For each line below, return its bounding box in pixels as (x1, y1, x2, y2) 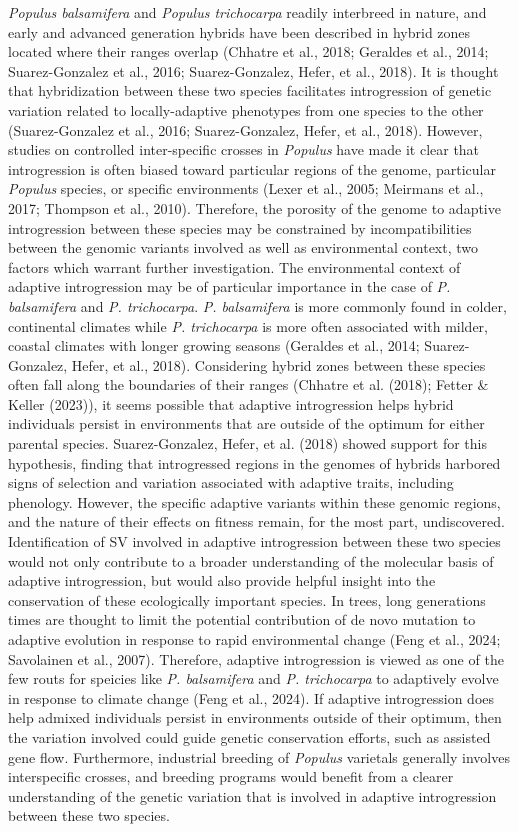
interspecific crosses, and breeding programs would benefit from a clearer (8, 766, 454, 787)
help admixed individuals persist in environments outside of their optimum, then (8, 707, 502, 728)
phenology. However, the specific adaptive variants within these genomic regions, (8, 491, 501, 512)
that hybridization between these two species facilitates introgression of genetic (8, 80, 492, 101)
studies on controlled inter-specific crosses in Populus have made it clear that (8, 139, 480, 160)
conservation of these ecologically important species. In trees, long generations (8, 589, 486, 610)
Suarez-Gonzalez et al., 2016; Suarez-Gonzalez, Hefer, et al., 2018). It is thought (8, 60, 499, 81)
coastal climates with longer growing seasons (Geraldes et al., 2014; (8, 335, 420, 356)
